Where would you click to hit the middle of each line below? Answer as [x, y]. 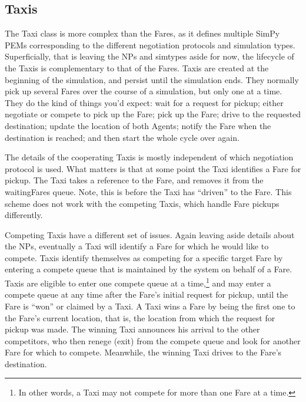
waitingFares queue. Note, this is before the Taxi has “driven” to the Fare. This [148, 191]
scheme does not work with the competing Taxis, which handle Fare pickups [142, 203]
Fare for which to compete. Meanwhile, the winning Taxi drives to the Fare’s [143, 352]
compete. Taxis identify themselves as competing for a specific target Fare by [144, 257]
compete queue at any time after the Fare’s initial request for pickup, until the [147, 294]
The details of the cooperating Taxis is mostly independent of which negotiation [149, 157]
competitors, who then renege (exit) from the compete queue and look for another [153, 340]
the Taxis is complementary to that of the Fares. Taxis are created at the [137, 67]
